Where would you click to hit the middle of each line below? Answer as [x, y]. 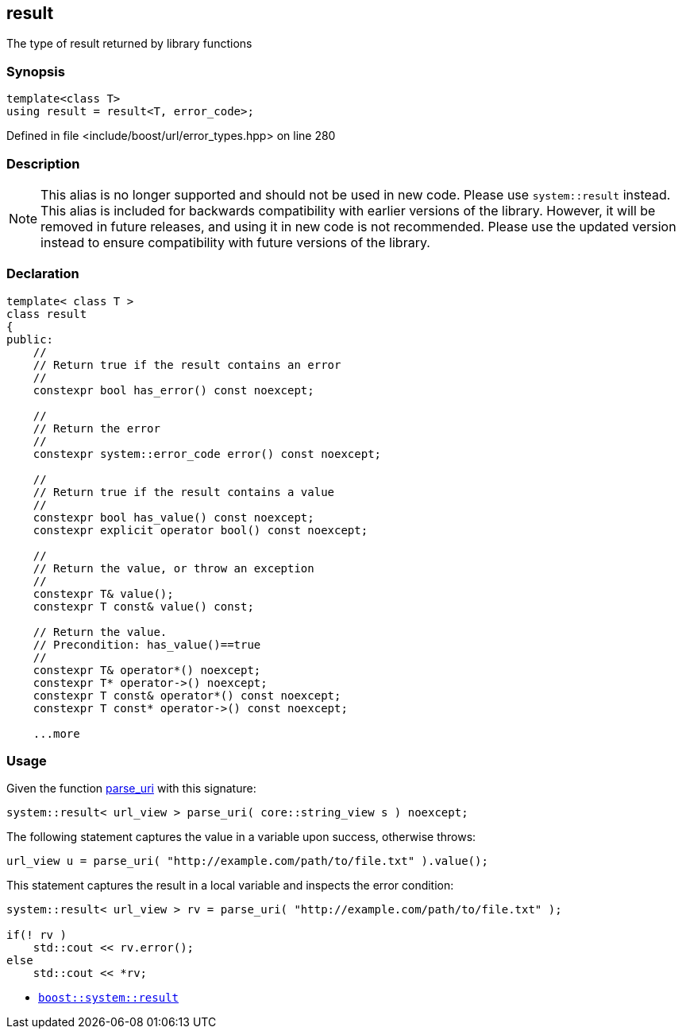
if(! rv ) [37, 935]
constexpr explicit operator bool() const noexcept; [200, 530]
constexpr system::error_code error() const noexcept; [207, 454]
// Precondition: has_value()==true [147, 644]
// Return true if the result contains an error [187, 364]
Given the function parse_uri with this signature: [131, 789]
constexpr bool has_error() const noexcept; [173, 390]
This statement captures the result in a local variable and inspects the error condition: [230, 886]
